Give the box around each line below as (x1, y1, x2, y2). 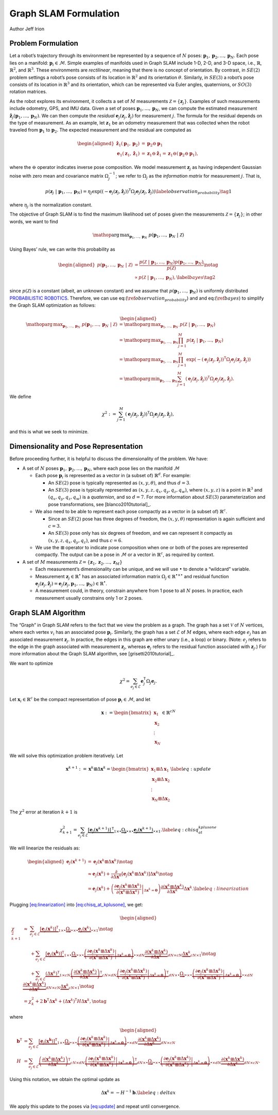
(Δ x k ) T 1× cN (45, 970, 71, 978)
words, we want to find (9, 218, 59, 224)
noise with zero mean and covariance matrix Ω (9, 173, 109, 179)
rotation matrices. (9, 89, 47, 95)
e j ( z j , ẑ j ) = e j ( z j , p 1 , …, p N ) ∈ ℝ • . (35, 580, 108, 588)
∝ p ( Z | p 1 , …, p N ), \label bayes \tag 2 (134, 274, 216, 282)
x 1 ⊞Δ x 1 (151, 766, 169, 773)
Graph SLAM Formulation (9, 8, 120, 19)
